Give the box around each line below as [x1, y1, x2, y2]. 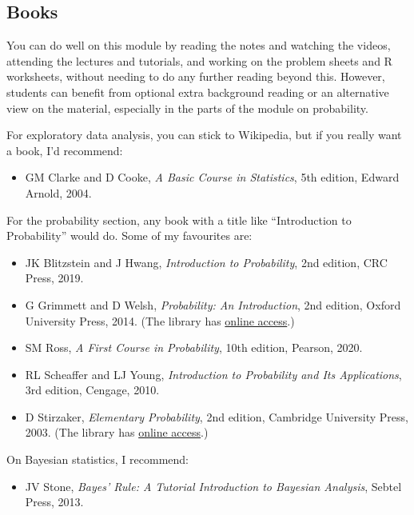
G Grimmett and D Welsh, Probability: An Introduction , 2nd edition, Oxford [25, 296, 401, 313]
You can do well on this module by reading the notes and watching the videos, [6, 37, 391, 54]
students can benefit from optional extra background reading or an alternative [6, 83, 389, 100]
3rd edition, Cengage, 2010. [25, 381, 160, 398]
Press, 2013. [25, 493, 84, 510]
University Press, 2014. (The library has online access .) [25, 312, 295, 329]
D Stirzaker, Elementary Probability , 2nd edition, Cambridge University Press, [25, 408, 408, 425]
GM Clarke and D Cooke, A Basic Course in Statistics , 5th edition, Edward [25, 169, 400, 186]
